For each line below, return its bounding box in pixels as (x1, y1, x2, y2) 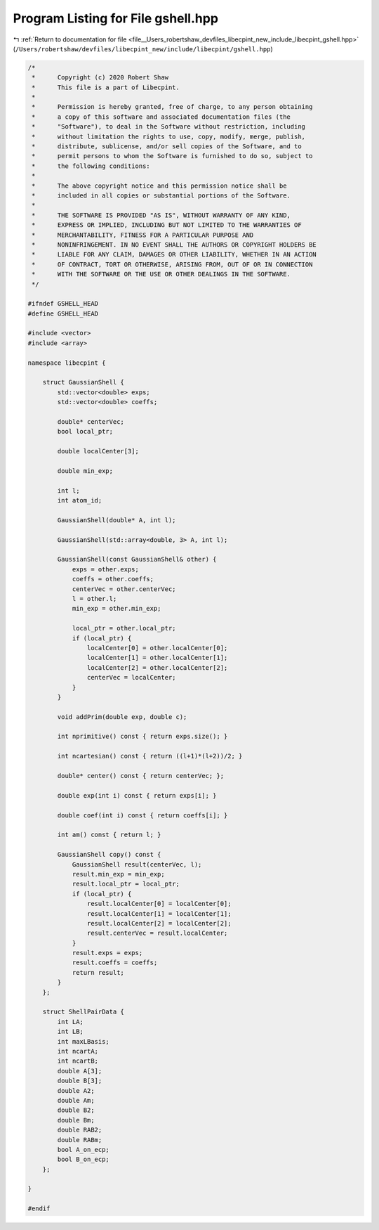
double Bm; (57, 1116, 95, 1124)
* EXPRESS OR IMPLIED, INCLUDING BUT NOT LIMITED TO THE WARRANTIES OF (32, 221, 302, 229)
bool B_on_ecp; (57, 1155, 110, 1163)
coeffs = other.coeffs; (72, 575, 154, 583)
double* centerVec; (57, 417, 124, 425)
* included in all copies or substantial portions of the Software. (32, 192, 291, 200)
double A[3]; (57, 1067, 102, 1075)
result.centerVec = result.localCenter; (86, 929, 228, 938)
